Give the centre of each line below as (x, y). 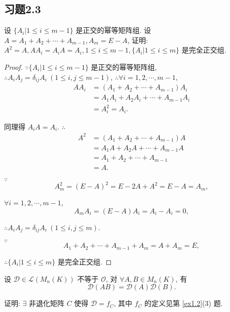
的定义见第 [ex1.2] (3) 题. (184, 303)
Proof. (13, 66)
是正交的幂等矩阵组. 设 (113, 30)
